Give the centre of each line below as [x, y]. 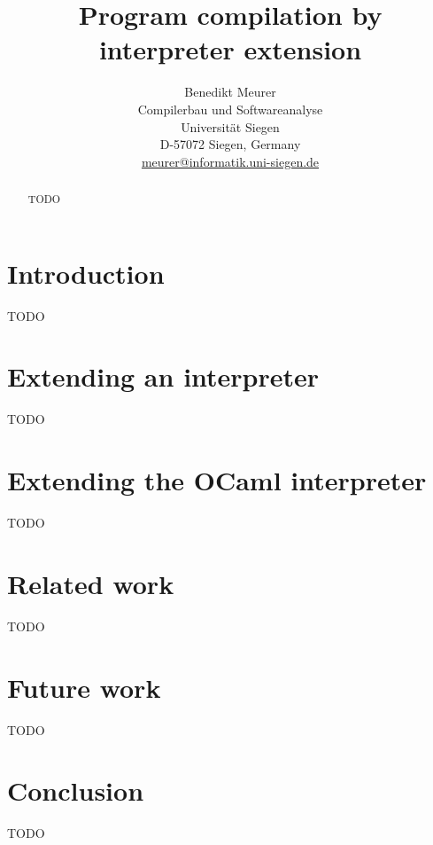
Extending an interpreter [163, 376]
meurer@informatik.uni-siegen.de [230, 161]
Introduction [86, 273]
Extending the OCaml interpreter [217, 480]
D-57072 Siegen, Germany [230, 144]
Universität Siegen [230, 126]
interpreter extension [230, 49]
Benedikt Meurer [230, 92]
